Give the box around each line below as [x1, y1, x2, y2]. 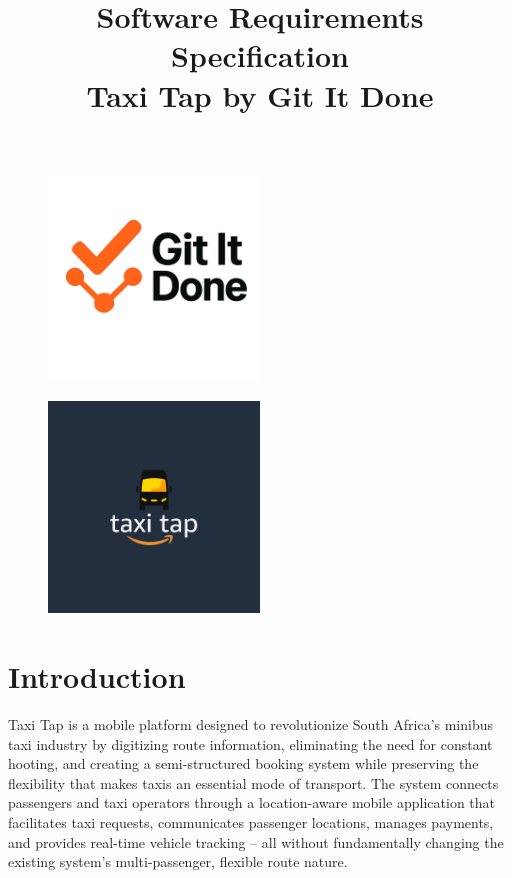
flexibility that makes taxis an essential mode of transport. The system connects [8, 772, 499, 793]
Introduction [8, 656, 186, 697]
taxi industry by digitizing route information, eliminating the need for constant [8, 733, 493, 754]
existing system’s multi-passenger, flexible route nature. [8, 851, 348, 872]
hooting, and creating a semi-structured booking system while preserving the [8, 753, 479, 774]
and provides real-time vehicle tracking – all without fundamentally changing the [8, 831, 504, 852]
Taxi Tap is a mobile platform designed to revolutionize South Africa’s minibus [8, 714, 494, 735]
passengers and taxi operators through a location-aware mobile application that [8, 792, 496, 813]
